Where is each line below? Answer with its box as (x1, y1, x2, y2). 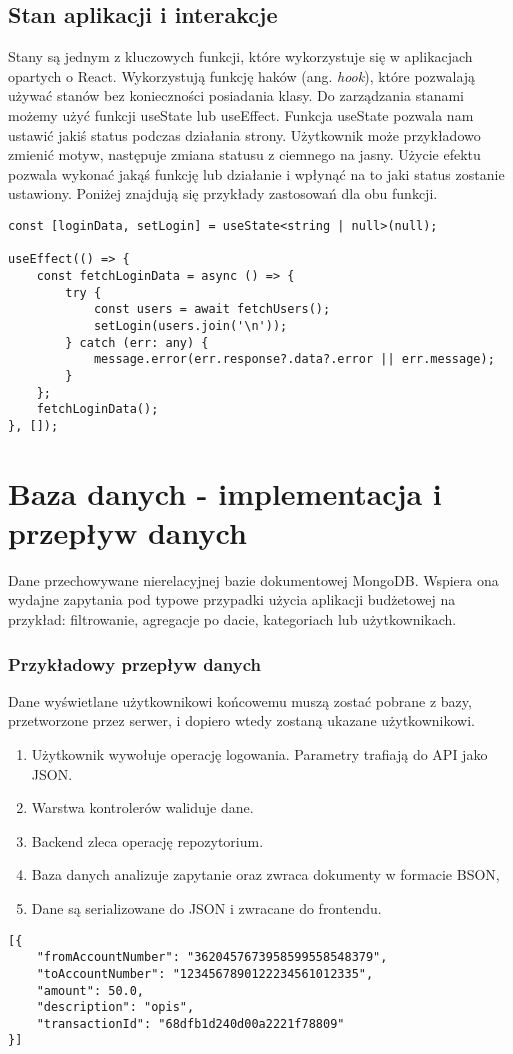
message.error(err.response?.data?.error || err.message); (93, 352, 495, 367)
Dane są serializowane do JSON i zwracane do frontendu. (31, 897, 382, 918)
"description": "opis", (36, 1000, 195, 1015)
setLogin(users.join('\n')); (93, 318, 288, 333)
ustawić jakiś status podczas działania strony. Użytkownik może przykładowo (8, 124, 481, 145)
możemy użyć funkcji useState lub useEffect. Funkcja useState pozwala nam (8, 104, 474, 125)
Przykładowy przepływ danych (8, 651, 261, 676)
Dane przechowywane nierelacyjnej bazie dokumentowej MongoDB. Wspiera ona (8, 569, 499, 590)
